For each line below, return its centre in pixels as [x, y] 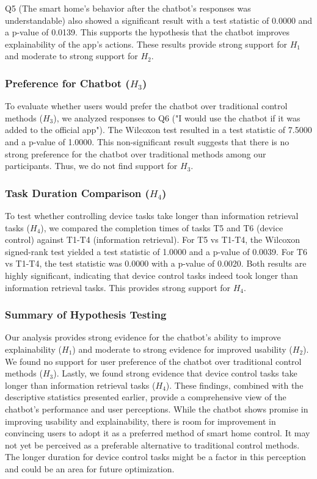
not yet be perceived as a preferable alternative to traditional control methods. [152, 445]
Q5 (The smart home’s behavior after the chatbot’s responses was [128, 8]
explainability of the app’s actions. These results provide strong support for [146, 44]
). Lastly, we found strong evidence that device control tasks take [175, 373]
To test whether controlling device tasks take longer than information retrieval [152, 215]
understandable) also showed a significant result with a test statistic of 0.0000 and [159, 20]
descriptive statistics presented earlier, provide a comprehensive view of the [146, 397]
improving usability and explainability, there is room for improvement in [140, 421]
